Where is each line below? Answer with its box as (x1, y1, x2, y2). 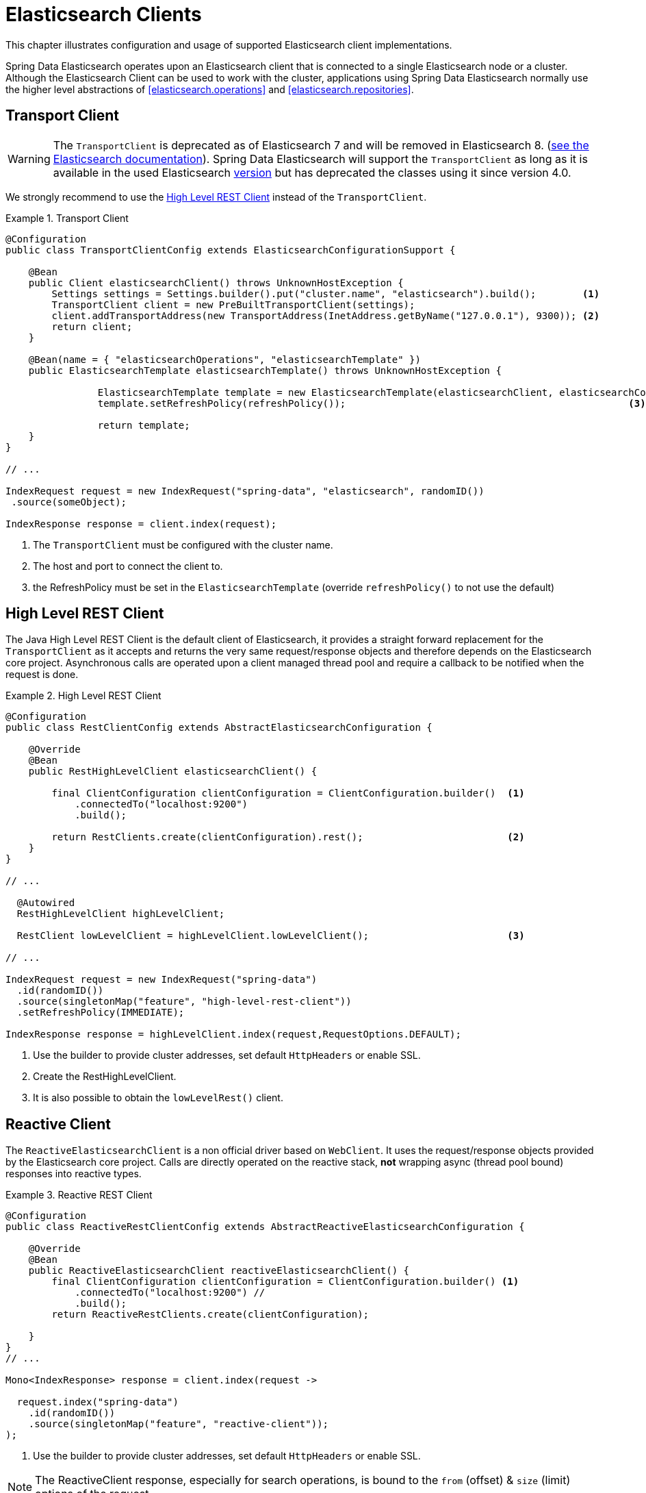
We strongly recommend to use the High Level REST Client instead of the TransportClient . (5, 190, 427, 203)
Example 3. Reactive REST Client (5, 1189, 153, 1201)
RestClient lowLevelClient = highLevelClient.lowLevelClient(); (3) (16, 930, 525, 942)
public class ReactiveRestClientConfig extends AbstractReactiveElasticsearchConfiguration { (5, 1221, 525, 1233)
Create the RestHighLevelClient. (33, 1070, 177, 1083)
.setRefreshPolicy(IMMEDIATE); (16, 1007, 185, 1018)
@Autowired (16, 897, 75, 909)
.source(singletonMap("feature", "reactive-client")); (28, 1418, 329, 1430)
